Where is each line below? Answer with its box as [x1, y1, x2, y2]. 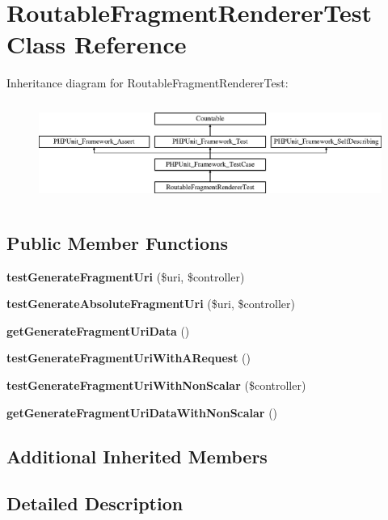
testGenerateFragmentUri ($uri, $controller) [6, 268, 245, 285]
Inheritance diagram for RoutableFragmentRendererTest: [6, 74, 289, 91]
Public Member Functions [6, 230, 228, 255]
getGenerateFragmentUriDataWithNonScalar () [6, 404, 278, 421]
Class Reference [6, 27, 187, 61]
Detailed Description [6, 491, 183, 516]
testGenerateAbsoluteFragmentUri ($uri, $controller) [6, 295, 295, 312]
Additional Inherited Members [6, 443, 268, 468]
